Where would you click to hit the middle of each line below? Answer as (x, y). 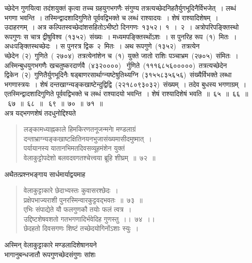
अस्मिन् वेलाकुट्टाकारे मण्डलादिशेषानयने (51, 245)
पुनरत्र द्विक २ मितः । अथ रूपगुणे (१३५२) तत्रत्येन (134, 46)
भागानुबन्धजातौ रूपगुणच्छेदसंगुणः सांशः (50, 254)
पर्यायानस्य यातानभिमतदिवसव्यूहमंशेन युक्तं (74, 148)
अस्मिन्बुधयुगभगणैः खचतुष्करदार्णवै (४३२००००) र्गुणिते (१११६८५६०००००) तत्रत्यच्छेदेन (116, 65)
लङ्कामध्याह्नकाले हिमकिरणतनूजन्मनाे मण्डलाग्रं (80, 129)
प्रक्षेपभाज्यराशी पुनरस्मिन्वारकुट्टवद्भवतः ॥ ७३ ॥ (83, 200)
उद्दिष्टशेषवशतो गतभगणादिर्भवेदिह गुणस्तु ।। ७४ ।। (89, 219)
